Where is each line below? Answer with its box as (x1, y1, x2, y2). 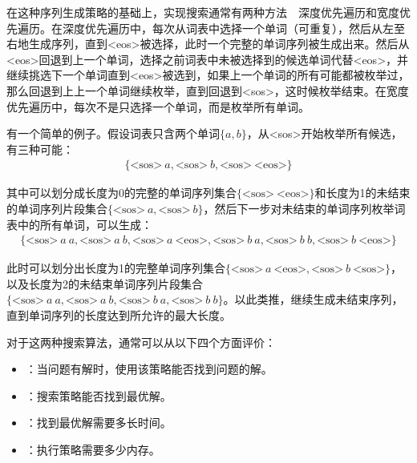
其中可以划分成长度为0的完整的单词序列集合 (6, 184, 237, 201)
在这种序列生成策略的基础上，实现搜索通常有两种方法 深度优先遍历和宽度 (6, 4, 399, 20)
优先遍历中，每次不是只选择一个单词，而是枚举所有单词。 (6, 98, 310, 115)
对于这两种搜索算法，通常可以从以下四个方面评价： (6, 333, 276, 350)
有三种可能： (6, 140, 74, 157)
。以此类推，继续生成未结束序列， (223, 291, 403, 308)
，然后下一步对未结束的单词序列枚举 (203, 199, 395, 216)
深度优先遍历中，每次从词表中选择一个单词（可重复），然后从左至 (62, 19, 405, 36)
